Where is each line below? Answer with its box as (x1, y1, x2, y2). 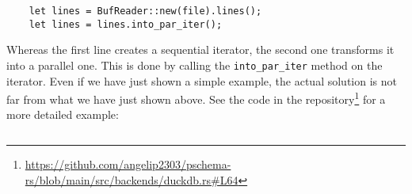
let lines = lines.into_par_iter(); (29, 18, 223, 30)
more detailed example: (6, 106, 119, 123)
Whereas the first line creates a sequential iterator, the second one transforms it (6, 41, 395, 58)
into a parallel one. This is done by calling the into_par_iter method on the (6, 56, 383, 73)
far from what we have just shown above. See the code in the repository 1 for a (6, 89, 386, 107)
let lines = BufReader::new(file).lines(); (29, 6, 262, 17)
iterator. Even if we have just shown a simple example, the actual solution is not (6, 72, 397, 89)
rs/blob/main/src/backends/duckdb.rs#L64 (25, 171, 238, 188)
